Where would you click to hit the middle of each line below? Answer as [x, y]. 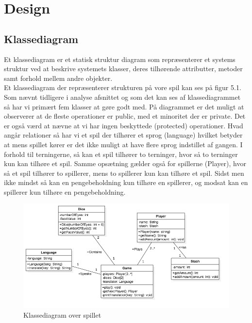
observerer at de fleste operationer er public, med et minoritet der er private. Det [125, 116]
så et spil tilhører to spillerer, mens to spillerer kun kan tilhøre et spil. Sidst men [124, 173]
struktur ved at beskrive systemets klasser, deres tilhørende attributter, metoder [123, 69]
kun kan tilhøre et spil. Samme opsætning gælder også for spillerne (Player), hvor [125, 163]
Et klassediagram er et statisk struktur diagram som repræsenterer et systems [120, 59]
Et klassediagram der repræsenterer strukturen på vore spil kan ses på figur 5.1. [123, 87]
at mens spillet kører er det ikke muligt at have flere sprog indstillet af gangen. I [123, 144]
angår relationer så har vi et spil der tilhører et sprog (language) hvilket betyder [123, 135]
